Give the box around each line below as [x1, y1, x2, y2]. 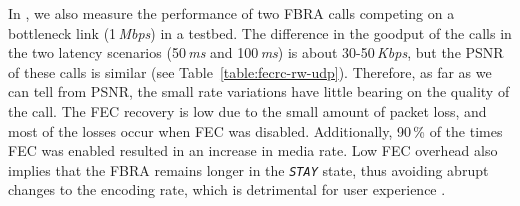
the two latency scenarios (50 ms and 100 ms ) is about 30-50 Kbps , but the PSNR [8, 42, 504, 63]
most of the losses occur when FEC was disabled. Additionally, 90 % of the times [8, 120, 503, 141]
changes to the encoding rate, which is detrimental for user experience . [8, 179, 446, 200]
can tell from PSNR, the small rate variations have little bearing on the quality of [8, 81, 510, 102]
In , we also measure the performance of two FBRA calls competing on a [8, 3, 455, 23]
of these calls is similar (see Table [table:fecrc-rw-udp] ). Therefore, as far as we [8, 61, 492, 82]
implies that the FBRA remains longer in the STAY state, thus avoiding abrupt [8, 159, 489, 180]
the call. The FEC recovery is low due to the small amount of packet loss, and [8, 100, 487, 121]
